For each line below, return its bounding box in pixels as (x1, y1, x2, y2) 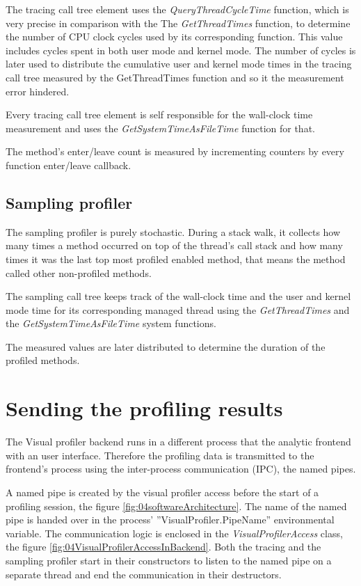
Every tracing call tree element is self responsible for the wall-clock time (6, 107, 313, 122)
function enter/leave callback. (6, 157, 131, 172)
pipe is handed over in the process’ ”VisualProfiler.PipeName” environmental (6, 512, 335, 527)
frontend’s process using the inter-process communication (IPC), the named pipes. (6, 461, 356, 476)
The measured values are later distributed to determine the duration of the (6, 339, 326, 354)
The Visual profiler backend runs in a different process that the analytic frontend (6, 434, 351, 449)
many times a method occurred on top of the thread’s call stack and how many (6, 238, 343, 253)
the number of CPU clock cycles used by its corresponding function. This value (6, 29, 343, 44)
